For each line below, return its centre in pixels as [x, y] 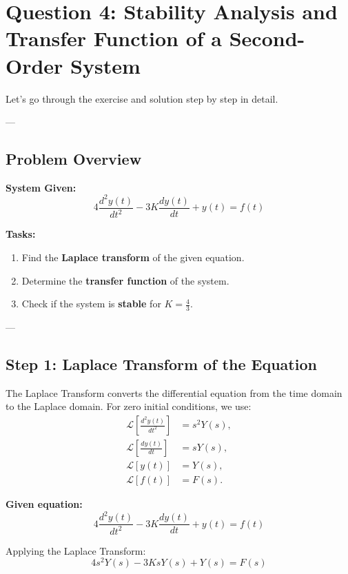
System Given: [41, 187]
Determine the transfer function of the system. [125, 280]
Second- [267, 38]
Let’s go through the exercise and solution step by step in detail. [142, 98]
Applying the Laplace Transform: [76, 550]
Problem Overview [74, 159]
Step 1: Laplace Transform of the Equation [161, 363]
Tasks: [21, 234]
